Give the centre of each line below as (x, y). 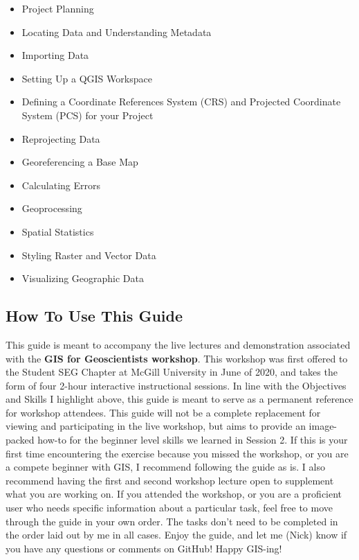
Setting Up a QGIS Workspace (87, 78)
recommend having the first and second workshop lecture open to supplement (170, 480)
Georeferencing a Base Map (80, 162)
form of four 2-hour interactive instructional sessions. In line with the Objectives (176, 385)
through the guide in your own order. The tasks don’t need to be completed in (172, 521)
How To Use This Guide (94, 316)
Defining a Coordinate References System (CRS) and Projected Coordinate (181, 102)
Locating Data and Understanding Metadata (117, 32)
